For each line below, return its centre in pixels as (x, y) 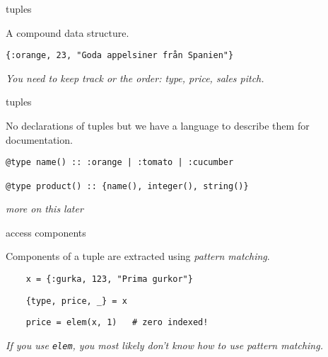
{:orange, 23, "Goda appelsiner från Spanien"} (120, 56)
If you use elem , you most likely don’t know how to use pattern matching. (164, 345)
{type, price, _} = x (76, 301)
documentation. (39, 139)
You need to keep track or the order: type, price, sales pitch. (135, 78)
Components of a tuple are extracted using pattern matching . (138, 256)
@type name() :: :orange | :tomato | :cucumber (120, 163)
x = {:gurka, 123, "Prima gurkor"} (109, 279)
